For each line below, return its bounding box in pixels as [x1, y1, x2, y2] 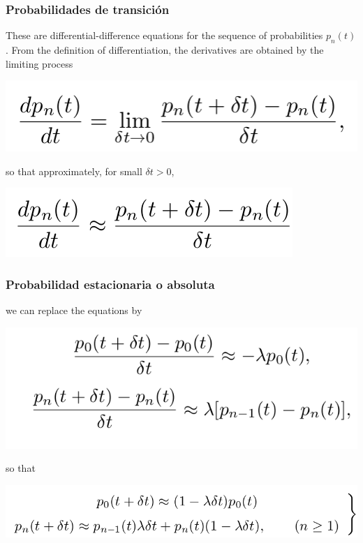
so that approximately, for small [6, 163, 142, 178]
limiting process [6, 56, 73, 70]
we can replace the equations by [6, 303, 142, 317]
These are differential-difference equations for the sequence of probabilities [6, 28, 323, 43]
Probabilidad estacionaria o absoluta [6, 275, 215, 292]
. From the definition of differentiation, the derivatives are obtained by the [6, 43, 324, 57]
